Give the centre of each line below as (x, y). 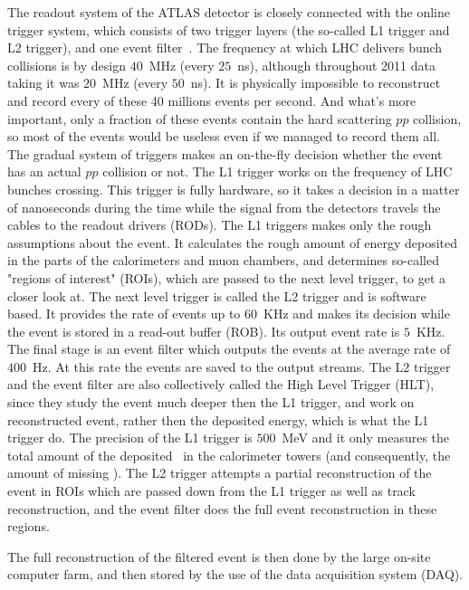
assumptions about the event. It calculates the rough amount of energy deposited (233, 242)
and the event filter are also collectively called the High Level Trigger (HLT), (221, 384)
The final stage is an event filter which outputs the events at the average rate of (229, 349)
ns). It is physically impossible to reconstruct (316, 83)
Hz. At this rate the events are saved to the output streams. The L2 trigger (241, 366)
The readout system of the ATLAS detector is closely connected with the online (229, 12)
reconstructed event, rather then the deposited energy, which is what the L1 (218, 419)
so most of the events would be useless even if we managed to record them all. (224, 136)
